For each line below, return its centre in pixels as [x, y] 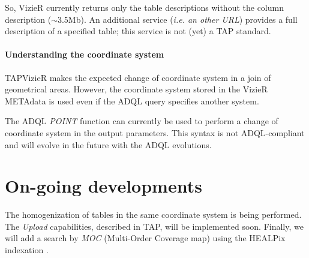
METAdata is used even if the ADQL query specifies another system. [132, 100]
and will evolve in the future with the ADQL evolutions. [108, 144]
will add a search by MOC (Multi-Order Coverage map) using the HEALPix [145, 238]
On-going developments [103, 186]
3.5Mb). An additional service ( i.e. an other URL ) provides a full [177, 19]
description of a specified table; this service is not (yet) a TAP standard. [138, 31]
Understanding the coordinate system [85, 54]
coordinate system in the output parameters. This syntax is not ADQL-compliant [155, 132]
